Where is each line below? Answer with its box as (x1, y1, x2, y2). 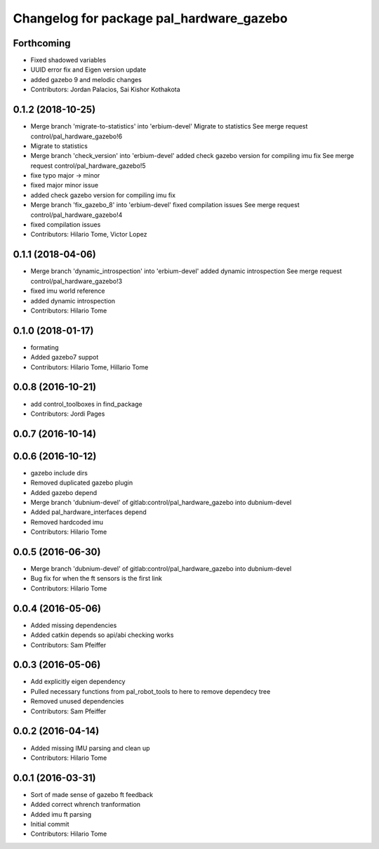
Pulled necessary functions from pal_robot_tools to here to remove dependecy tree (30, 687, 271, 695)
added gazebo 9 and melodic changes (30, 75, 142, 84)
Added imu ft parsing (30, 810, 92, 818)
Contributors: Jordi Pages (30, 409, 105, 418)
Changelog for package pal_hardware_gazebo (13, 11, 288, 26)
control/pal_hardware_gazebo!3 (30, 277, 123, 285)
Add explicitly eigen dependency (30, 678, 126, 686)
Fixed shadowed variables (30, 56, 107, 65)
